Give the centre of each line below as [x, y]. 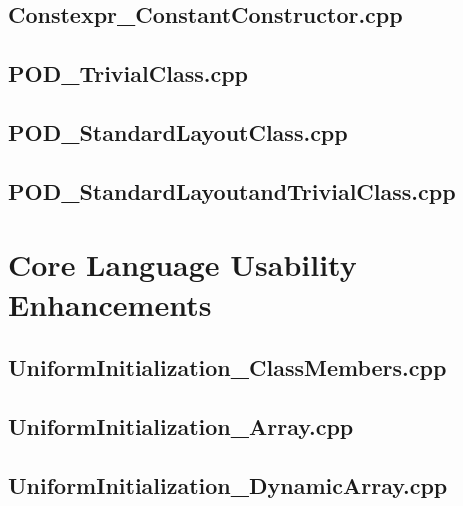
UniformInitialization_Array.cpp [181, 425]
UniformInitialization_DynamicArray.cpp [228, 484]
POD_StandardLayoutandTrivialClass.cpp [232, 190]
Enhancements [110, 303]
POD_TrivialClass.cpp [128, 73]
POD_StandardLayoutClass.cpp [178, 131]
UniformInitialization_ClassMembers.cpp [227, 367]
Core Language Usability [182, 264]
